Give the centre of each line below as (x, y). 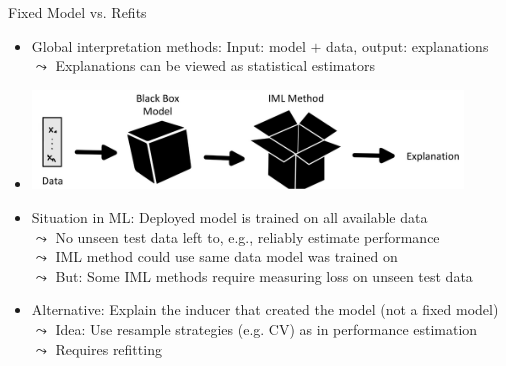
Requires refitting (108, 348)
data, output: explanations (407, 45)
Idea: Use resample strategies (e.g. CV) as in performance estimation (266, 328)
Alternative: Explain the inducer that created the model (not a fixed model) (265, 309)
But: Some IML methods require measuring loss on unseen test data (264, 275)
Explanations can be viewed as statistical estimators (215, 65)
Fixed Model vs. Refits (77, 12)
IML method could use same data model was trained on (226, 256)
